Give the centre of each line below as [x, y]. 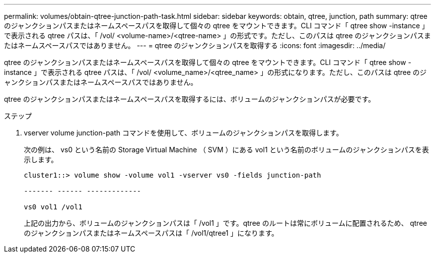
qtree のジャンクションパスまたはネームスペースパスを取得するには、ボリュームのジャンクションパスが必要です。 [190, 99]
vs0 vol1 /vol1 [53, 207]
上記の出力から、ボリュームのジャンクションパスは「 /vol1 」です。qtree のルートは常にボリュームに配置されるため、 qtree [225, 223]
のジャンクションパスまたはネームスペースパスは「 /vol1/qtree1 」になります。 [151, 233]
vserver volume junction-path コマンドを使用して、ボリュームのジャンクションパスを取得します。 [183, 133]
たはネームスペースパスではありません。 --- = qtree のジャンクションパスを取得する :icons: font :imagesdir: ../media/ [195, 45]
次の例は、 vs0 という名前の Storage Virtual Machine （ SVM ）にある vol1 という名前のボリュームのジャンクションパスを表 [226, 150]
